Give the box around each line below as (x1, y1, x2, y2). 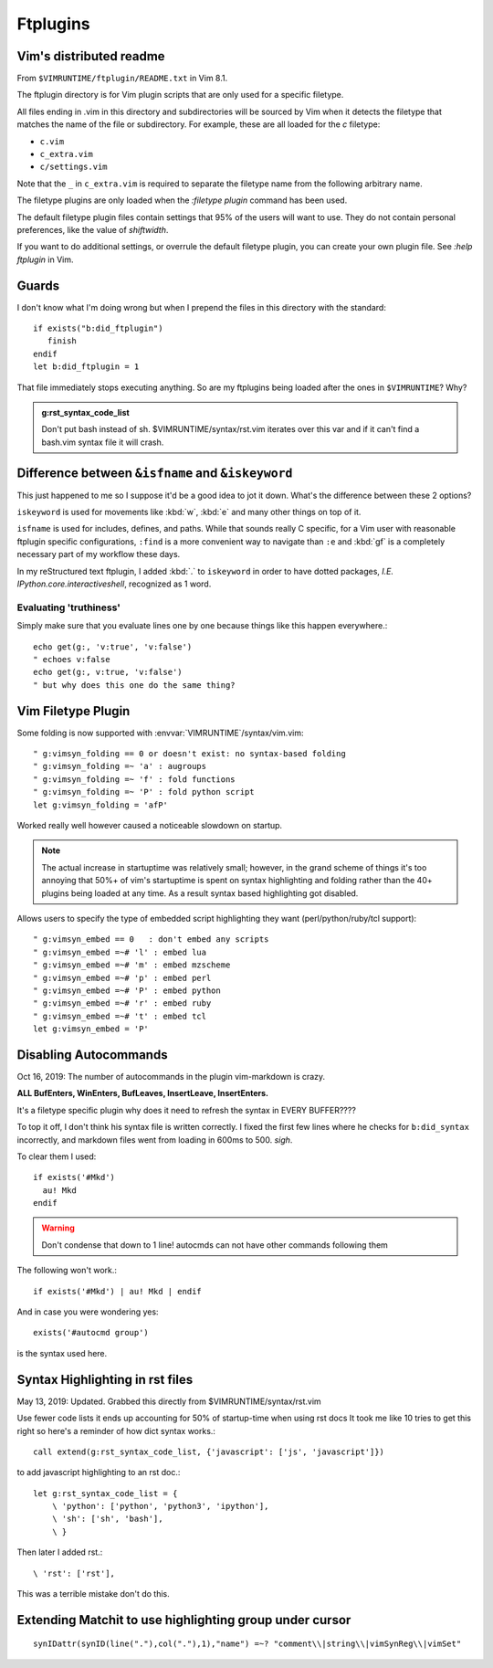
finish (47, 336, 77, 346)
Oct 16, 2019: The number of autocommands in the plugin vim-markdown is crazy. (16, 1071, 326, 1082)
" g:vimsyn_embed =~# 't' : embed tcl (33, 1010, 207, 1021)
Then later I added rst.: (16, 1547, 103, 1557)
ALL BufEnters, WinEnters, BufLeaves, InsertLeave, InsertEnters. (16, 1088, 269, 1099)
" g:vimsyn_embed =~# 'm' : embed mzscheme (33, 960, 231, 970)
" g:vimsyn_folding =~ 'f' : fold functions (33, 774, 236, 785)
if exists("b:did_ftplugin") (33, 323, 163, 333)
